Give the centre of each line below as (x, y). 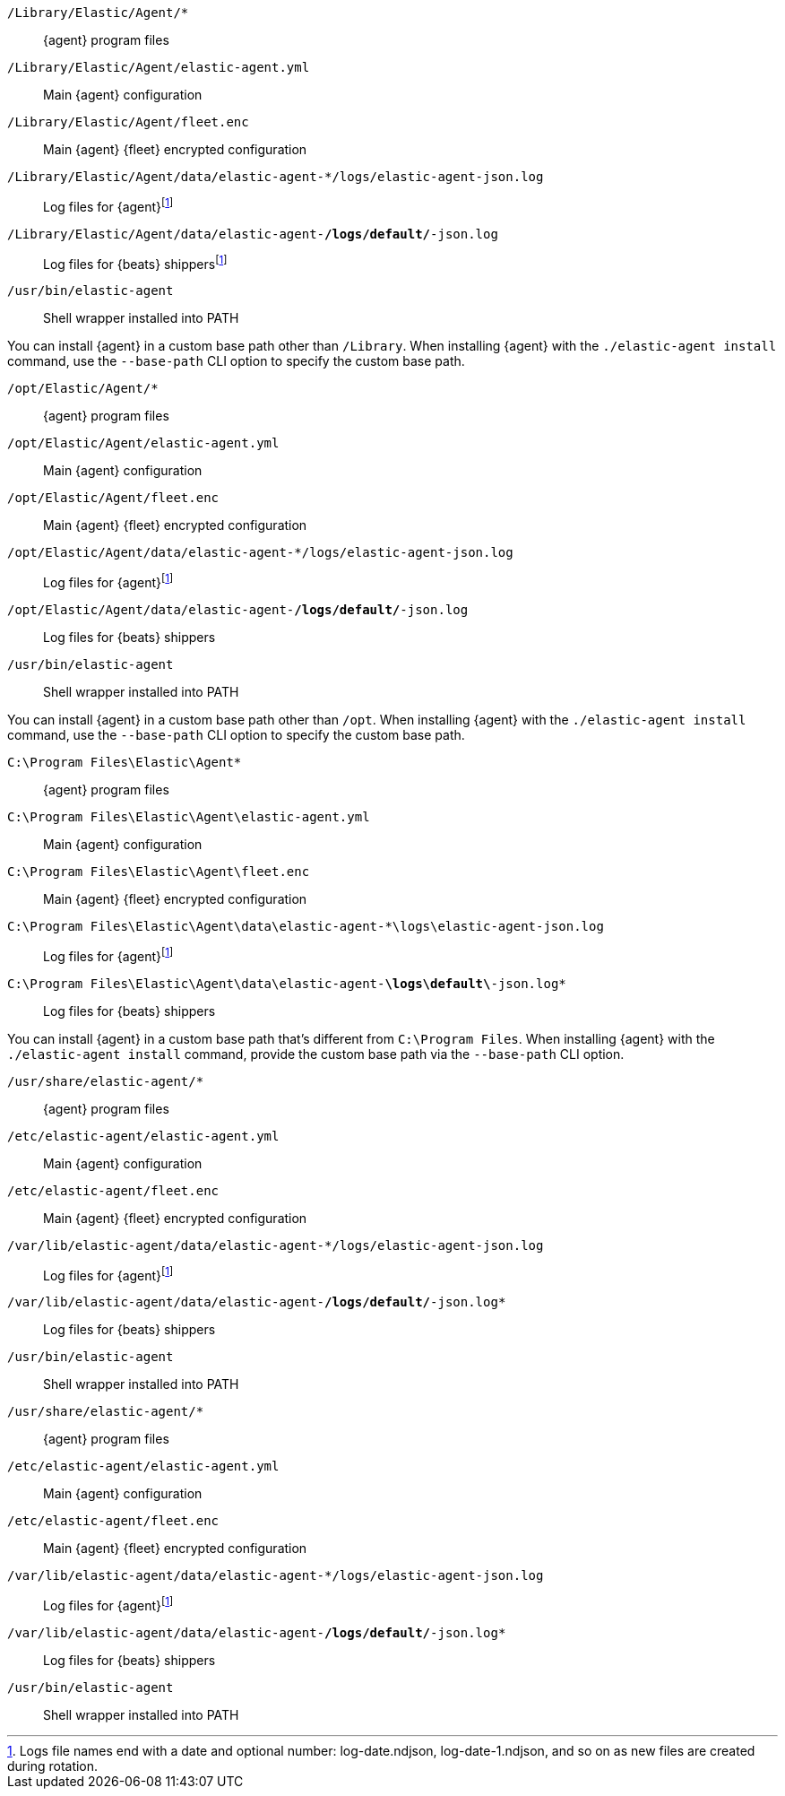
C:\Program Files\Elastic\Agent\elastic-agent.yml (189, 816)
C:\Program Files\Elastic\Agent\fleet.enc (159, 871)
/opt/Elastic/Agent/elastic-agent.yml (143, 443)
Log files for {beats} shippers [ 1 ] (135, 262)
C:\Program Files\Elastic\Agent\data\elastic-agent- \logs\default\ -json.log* (287, 983)
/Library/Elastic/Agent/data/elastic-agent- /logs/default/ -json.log (253, 234)
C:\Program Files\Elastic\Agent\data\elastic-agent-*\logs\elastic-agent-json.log (306, 926)
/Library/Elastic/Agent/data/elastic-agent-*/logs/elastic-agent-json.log (276, 177)
